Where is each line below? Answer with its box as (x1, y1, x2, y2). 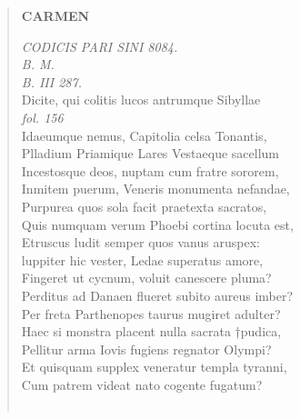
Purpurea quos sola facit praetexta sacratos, (21, 196, 267, 215)
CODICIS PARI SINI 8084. (21, 36, 178, 55)
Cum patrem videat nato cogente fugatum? (21, 374, 263, 394)
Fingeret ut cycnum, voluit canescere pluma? (21, 268, 272, 287)
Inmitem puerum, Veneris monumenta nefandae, (21, 179, 290, 198)
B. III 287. (21, 72, 82, 91)
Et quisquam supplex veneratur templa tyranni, (21, 357, 287, 376)
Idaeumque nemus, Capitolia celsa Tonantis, (21, 125, 267, 145)
